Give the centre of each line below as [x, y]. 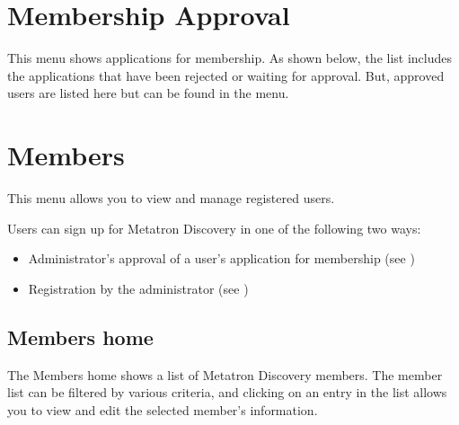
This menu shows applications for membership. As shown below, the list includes [230, 58]
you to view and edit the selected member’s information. [163, 409]
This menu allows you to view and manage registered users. [171, 198]
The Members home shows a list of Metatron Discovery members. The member [225, 374]
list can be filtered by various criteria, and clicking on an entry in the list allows [227, 392]
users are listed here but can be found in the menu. [148, 93]
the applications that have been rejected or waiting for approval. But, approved [226, 75]
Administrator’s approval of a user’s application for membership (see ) [221, 258]
